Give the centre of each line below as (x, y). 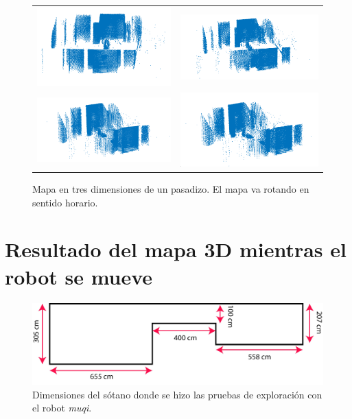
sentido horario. (65, 202)
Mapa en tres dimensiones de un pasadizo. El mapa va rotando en (171, 189)
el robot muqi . (62, 408)
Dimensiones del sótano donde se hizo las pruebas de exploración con (177, 394)
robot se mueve (79, 276)
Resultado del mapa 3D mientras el (176, 249)
